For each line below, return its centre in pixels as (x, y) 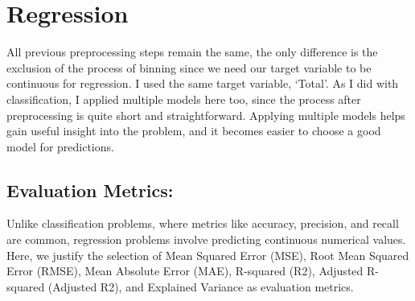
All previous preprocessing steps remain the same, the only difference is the (192, 52)
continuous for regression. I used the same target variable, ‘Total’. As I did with (203, 83)
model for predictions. (60, 146)
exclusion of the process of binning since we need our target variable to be (189, 67)
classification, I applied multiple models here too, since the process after (184, 99)
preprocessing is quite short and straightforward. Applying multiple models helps (206, 115)
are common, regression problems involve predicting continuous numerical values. (206, 239)
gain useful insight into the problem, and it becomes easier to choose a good (194, 131)
